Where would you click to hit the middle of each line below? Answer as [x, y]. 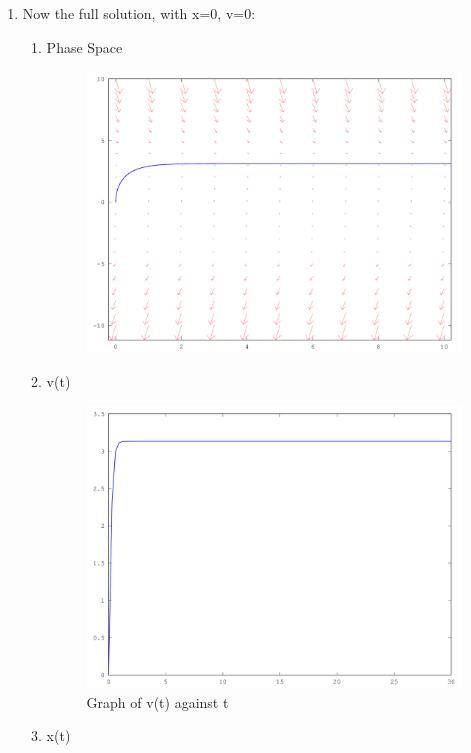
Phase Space [84, 46]
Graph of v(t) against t [157, 701]
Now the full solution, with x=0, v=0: [139, 13]
